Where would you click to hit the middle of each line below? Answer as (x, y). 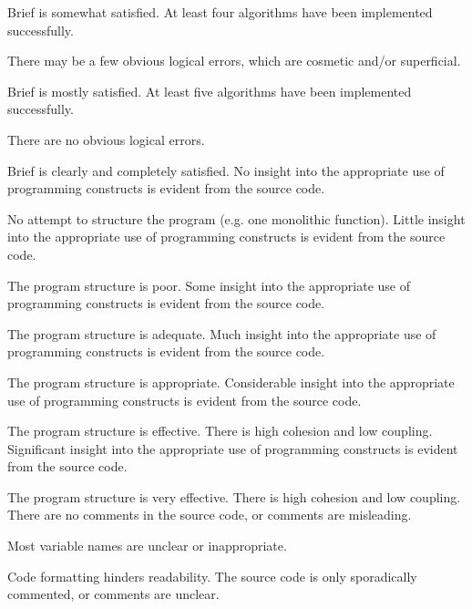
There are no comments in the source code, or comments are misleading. (210, 515)
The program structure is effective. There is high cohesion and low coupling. (220, 431)
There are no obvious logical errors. (106, 139)
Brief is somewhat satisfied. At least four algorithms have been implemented (220, 12)
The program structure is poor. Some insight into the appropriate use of (209, 285)
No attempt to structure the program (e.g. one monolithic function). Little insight (236, 218)
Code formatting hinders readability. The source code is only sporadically (212, 576)
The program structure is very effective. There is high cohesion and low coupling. (234, 496)
